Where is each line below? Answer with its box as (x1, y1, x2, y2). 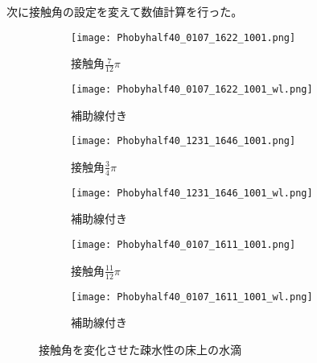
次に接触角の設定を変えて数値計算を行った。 (6, 3, 243, 19)
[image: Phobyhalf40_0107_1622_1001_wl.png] (71, 84, 313, 96)
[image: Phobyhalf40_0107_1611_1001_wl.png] (71, 291, 313, 303)
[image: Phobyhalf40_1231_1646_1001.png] (71, 135, 296, 147)
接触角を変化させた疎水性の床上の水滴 (39, 340, 241, 357)
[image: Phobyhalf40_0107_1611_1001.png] (71, 239, 296, 251)
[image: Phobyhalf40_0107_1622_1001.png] (71, 31, 296, 43)
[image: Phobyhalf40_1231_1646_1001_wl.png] (71, 187, 313, 199)
